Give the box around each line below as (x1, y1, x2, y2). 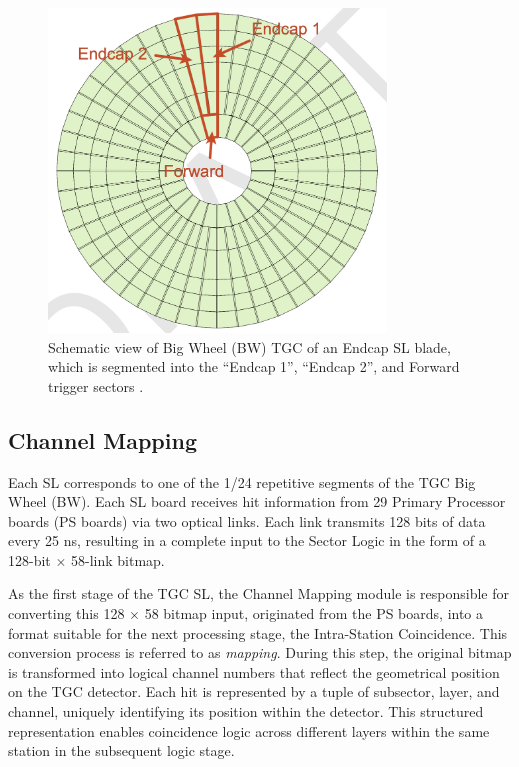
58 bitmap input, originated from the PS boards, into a (144, 603, 484, 624)
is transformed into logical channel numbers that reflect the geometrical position (8, 661, 500, 682)
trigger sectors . (48, 375, 144, 396)
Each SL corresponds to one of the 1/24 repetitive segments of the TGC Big (8, 471, 476, 492)
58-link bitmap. (71, 549, 165, 570)
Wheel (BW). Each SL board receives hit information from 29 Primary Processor (8, 491, 506, 512)
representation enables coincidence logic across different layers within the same (8, 720, 490, 741)
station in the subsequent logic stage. (8, 740, 235, 761)
